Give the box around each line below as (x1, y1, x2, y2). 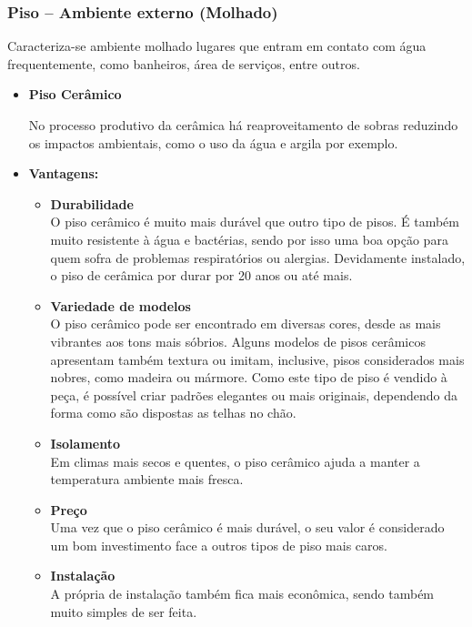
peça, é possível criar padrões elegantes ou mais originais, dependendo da (50, 385, 458, 404)
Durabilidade (50, 194, 134, 213)
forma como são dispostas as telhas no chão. (50, 403, 296, 422)
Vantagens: (28, 164, 99, 183)
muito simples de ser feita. (50, 602, 197, 621)
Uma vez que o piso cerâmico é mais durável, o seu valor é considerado (50, 518, 445, 537)
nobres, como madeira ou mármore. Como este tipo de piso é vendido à (50, 368, 447, 387)
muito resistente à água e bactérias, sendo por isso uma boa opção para (50, 229, 448, 248)
